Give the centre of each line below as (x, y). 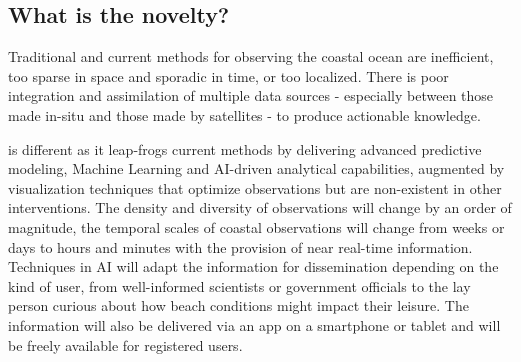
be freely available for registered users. (125, 344)
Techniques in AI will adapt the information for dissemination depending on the (253, 266)
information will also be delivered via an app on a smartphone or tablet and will (254, 324)
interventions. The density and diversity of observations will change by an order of (260, 207)
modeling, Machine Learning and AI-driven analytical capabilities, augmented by (256, 168)
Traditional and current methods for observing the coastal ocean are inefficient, (251, 56)
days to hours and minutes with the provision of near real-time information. (240, 246)
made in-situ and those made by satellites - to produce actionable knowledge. (244, 114)
